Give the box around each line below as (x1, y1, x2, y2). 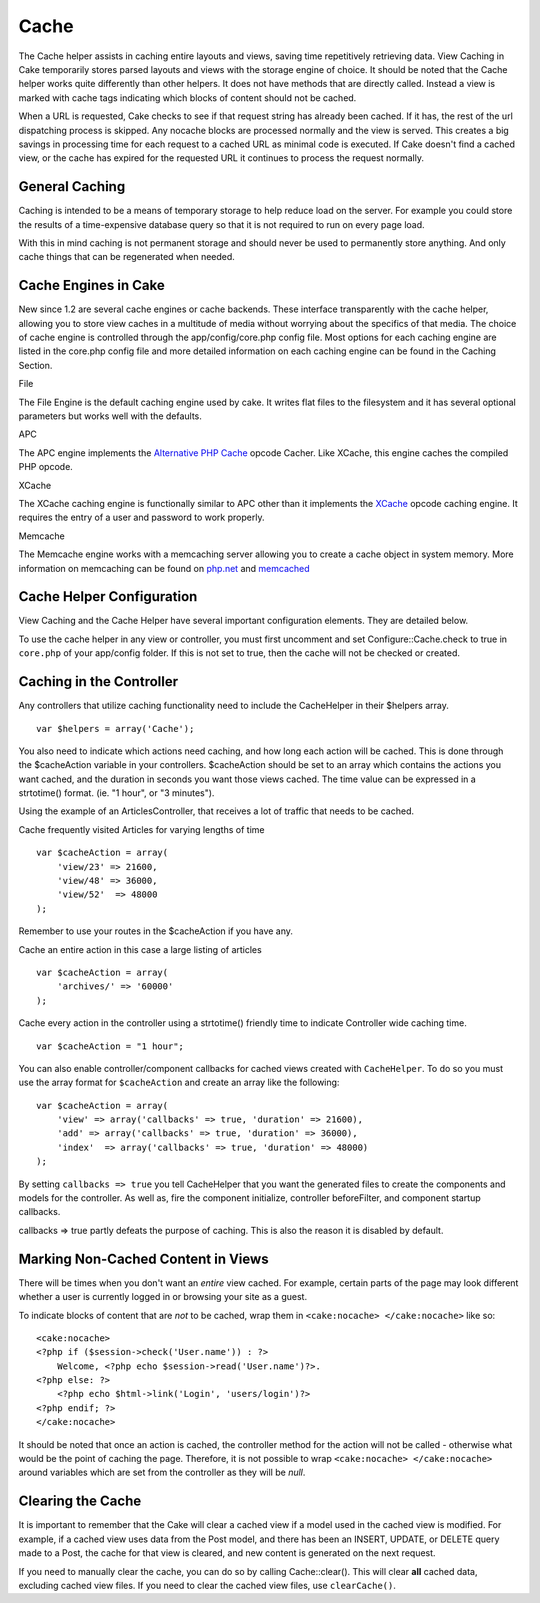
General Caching (18, 178, 126, 195)
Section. (18, 359, 53, 371)
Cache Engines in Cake (18, 277, 165, 294)
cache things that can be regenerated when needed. (18, 251, 235, 263)
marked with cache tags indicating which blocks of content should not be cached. (18, 91, 357, 104)
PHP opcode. (18, 461, 74, 473)
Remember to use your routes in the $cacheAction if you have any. (18, 925, 294, 937)
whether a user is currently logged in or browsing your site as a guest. (18, 1291, 308, 1303)
